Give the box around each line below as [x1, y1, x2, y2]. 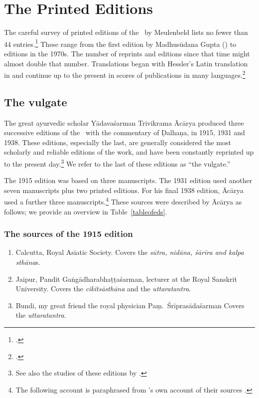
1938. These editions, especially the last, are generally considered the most [4, 137, 231, 147]
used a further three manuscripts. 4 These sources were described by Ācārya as [4, 195, 242, 207]
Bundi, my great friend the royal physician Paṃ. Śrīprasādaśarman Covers [15, 300, 245, 310]
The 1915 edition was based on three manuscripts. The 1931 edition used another [4, 175, 253, 186]
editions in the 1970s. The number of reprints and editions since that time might [4, 48, 250, 58]
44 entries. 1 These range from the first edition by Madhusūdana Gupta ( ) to [4, 37, 237, 49]
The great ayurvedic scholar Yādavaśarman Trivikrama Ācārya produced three [4, 117, 244, 128]
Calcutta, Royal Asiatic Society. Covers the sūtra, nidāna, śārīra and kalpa [15, 247, 244, 257]
